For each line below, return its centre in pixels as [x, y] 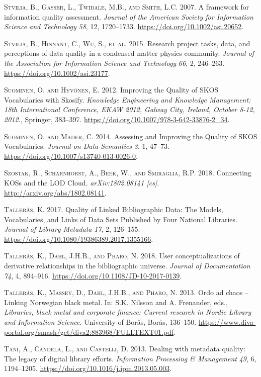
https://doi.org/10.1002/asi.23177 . [57, 73]
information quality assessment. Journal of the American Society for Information [129, 16]
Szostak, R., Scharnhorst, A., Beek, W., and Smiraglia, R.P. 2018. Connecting [128, 173]
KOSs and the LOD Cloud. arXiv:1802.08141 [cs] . [82, 182]
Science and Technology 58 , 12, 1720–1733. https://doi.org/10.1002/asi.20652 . [124, 26]
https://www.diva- [227, 322]
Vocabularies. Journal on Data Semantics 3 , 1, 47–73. [87, 146]
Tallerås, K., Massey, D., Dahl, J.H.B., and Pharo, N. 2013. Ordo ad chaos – [126, 292]
